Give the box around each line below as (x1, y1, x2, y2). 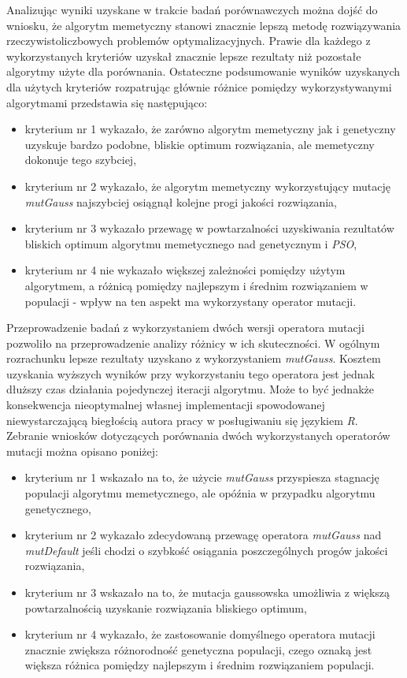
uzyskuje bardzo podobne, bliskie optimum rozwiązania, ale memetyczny (24, 136, 375, 152)
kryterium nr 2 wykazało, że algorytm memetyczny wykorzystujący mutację (24, 177, 391, 194)
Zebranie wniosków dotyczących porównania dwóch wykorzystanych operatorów (6, 427, 390, 444)
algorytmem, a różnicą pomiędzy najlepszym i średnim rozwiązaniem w (24, 277, 368, 293)
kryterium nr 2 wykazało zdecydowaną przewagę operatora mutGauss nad (24, 527, 382, 543)
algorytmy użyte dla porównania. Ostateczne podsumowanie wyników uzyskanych (6, 63, 401, 80)
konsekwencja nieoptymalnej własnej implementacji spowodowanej (6, 397, 325, 413)
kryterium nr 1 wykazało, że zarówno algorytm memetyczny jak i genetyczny (24, 121, 396, 137)
